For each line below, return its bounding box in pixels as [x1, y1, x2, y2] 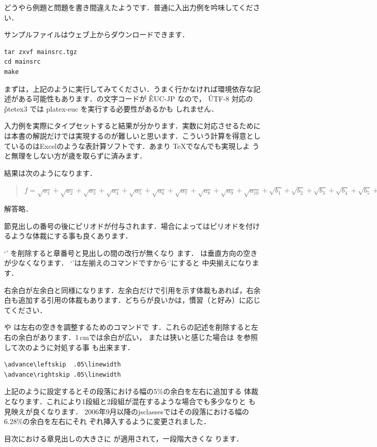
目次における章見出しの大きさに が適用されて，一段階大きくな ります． [4, 433, 244, 443]
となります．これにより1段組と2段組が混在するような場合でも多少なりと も [4, 396, 256, 406]
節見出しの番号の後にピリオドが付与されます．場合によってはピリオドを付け [4, 220, 260, 231]
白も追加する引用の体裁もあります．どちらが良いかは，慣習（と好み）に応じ [4, 295, 260, 305]
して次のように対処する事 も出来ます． [4, 341, 134, 352]
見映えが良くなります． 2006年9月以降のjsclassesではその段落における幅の [4, 406, 249, 416]
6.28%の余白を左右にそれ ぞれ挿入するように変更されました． [4, 416, 210, 427]
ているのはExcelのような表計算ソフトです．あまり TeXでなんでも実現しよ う [4, 140, 259, 151]
